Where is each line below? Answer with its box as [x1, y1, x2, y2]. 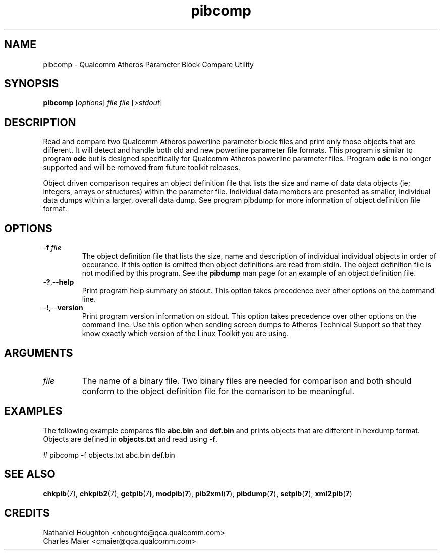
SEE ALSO [4, 468, 56, 481]
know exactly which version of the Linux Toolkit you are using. [82, 329, 289, 338]
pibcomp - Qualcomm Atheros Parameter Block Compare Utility [43, 60, 254, 69]
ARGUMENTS [4, 346, 73, 359]
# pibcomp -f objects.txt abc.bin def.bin [43, 450, 175, 459]
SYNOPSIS [4, 77, 59, 90]
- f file [43, 243, 62, 252]
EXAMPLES [4, 405, 63, 418]
